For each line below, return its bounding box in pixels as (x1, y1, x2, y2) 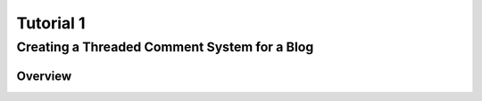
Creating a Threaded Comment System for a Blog (16, 39, 314, 55)
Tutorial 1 (16, 13, 86, 33)
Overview (16, 68, 72, 83)
